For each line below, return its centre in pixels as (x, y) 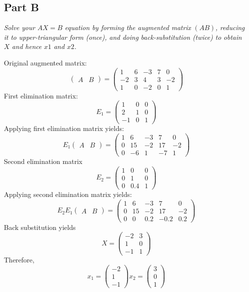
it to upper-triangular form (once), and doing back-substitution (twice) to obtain (123, 37)
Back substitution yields (40, 227)
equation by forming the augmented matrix (128, 27)
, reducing (230, 27)
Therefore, (19, 260)
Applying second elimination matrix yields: (68, 194)
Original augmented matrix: (45, 62)
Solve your (19, 27)
